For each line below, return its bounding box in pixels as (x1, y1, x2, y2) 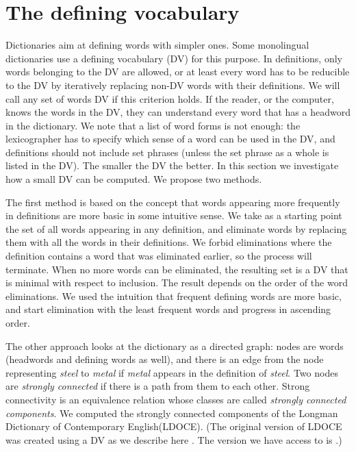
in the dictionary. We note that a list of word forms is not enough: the (5, 118, 301, 132)
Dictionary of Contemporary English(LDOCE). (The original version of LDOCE (5, 419, 342, 434)
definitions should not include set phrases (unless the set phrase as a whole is (5, 145, 329, 159)
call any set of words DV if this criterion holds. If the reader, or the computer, (5, 91, 334, 105)
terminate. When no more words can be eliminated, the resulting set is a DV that (5, 262, 348, 276)
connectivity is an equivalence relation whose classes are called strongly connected (5, 392, 346, 406)
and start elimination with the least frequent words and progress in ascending (5, 302, 331, 316)
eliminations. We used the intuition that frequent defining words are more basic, (5, 288, 342, 303)
